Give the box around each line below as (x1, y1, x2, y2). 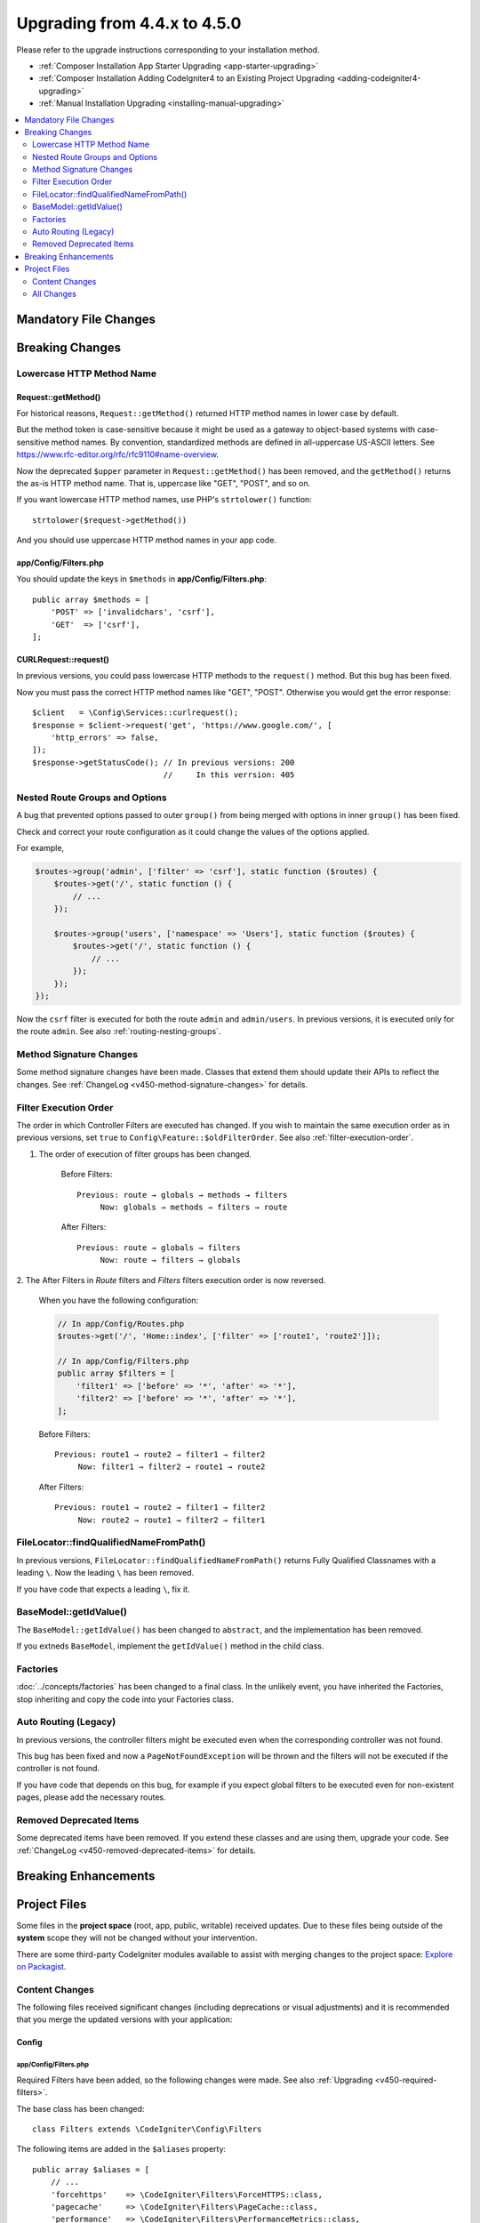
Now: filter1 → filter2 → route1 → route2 (77, 1462, 266, 1472)
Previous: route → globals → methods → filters (76, 1190, 288, 1200)
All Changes (32, 288, 77, 299)
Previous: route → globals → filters (76, 1242, 242, 1253)
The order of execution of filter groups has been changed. (38, 1148, 252, 1160)
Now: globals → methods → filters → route (100, 1201, 288, 1212)
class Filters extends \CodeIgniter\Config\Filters (32, 2123, 262, 2134)
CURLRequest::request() (16, 654, 110, 665)
